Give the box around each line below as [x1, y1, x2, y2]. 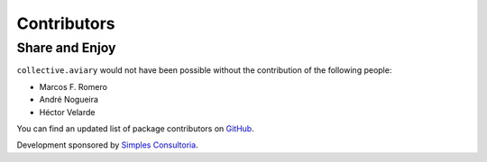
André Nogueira [39, 94, 99, 105]
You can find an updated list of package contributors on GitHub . [16, 122, 254, 134]
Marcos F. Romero [39, 81, 108, 92]
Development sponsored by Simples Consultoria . [16, 139, 198, 150]
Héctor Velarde [39, 106, 96, 117]
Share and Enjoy [16, 40, 116, 56]
